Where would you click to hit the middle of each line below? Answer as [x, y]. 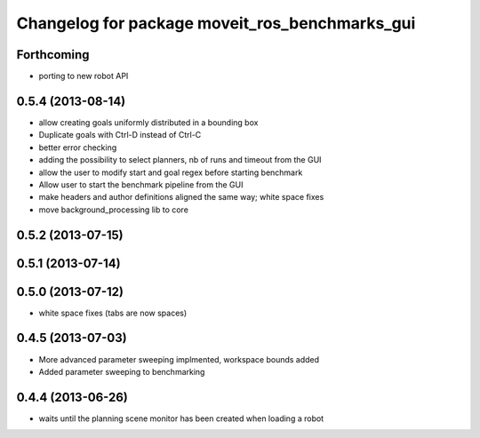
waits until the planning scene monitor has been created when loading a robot [181, 418]
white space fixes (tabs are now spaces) [113, 313]
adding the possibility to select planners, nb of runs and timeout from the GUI [180, 160]
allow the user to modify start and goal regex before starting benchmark [171, 172]
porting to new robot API [84, 76]
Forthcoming [53, 55]
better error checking [78, 147]
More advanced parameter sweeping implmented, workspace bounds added [179, 359]
